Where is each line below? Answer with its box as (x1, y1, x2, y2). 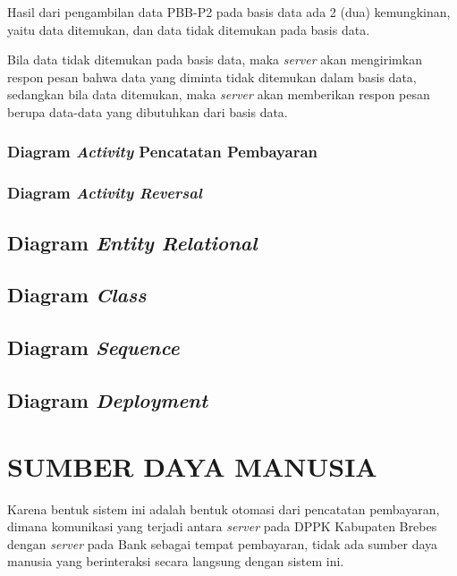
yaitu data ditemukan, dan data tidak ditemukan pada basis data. (7, 20, 370, 38)
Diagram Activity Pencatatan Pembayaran (7, 140, 317, 163)
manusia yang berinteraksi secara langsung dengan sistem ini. (7, 552, 344, 571)
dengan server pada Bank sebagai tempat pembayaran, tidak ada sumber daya (7, 534, 438, 553)
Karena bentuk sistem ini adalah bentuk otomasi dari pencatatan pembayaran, (7, 499, 440, 518)
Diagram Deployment (7, 385, 208, 413)
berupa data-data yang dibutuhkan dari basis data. (7, 102, 288, 121)
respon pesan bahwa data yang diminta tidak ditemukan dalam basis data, (7, 67, 417, 86)
